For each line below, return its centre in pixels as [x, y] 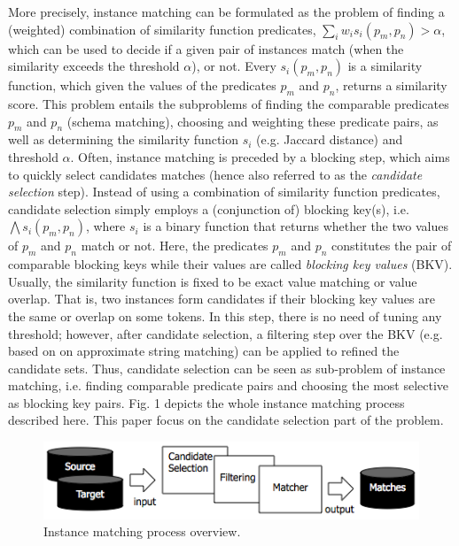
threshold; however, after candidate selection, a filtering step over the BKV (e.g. [226, 333]
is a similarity [385, 66]
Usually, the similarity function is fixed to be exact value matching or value [213, 281]
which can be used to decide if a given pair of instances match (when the [206, 48]
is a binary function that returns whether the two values [296, 226]
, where [105, 226]
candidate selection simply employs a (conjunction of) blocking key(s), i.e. [209, 208]
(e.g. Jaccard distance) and [330, 139]
